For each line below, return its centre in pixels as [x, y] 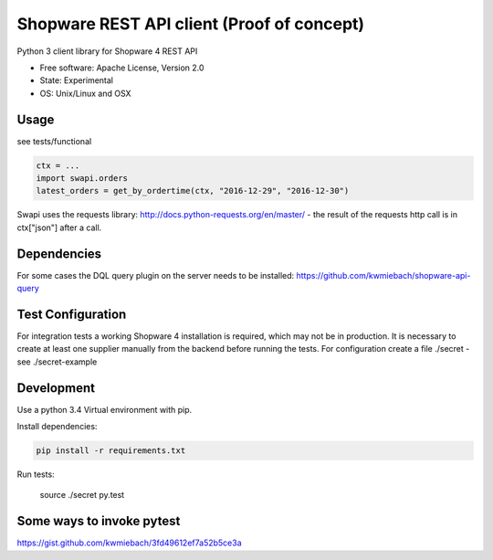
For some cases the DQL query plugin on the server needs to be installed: [156, 275]
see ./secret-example [57, 362]
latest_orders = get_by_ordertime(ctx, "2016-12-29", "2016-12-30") [193, 191]
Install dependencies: [57, 427]
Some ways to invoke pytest [99, 521]
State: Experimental [77, 80]
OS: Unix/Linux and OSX [85, 93]
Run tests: [36, 474]
